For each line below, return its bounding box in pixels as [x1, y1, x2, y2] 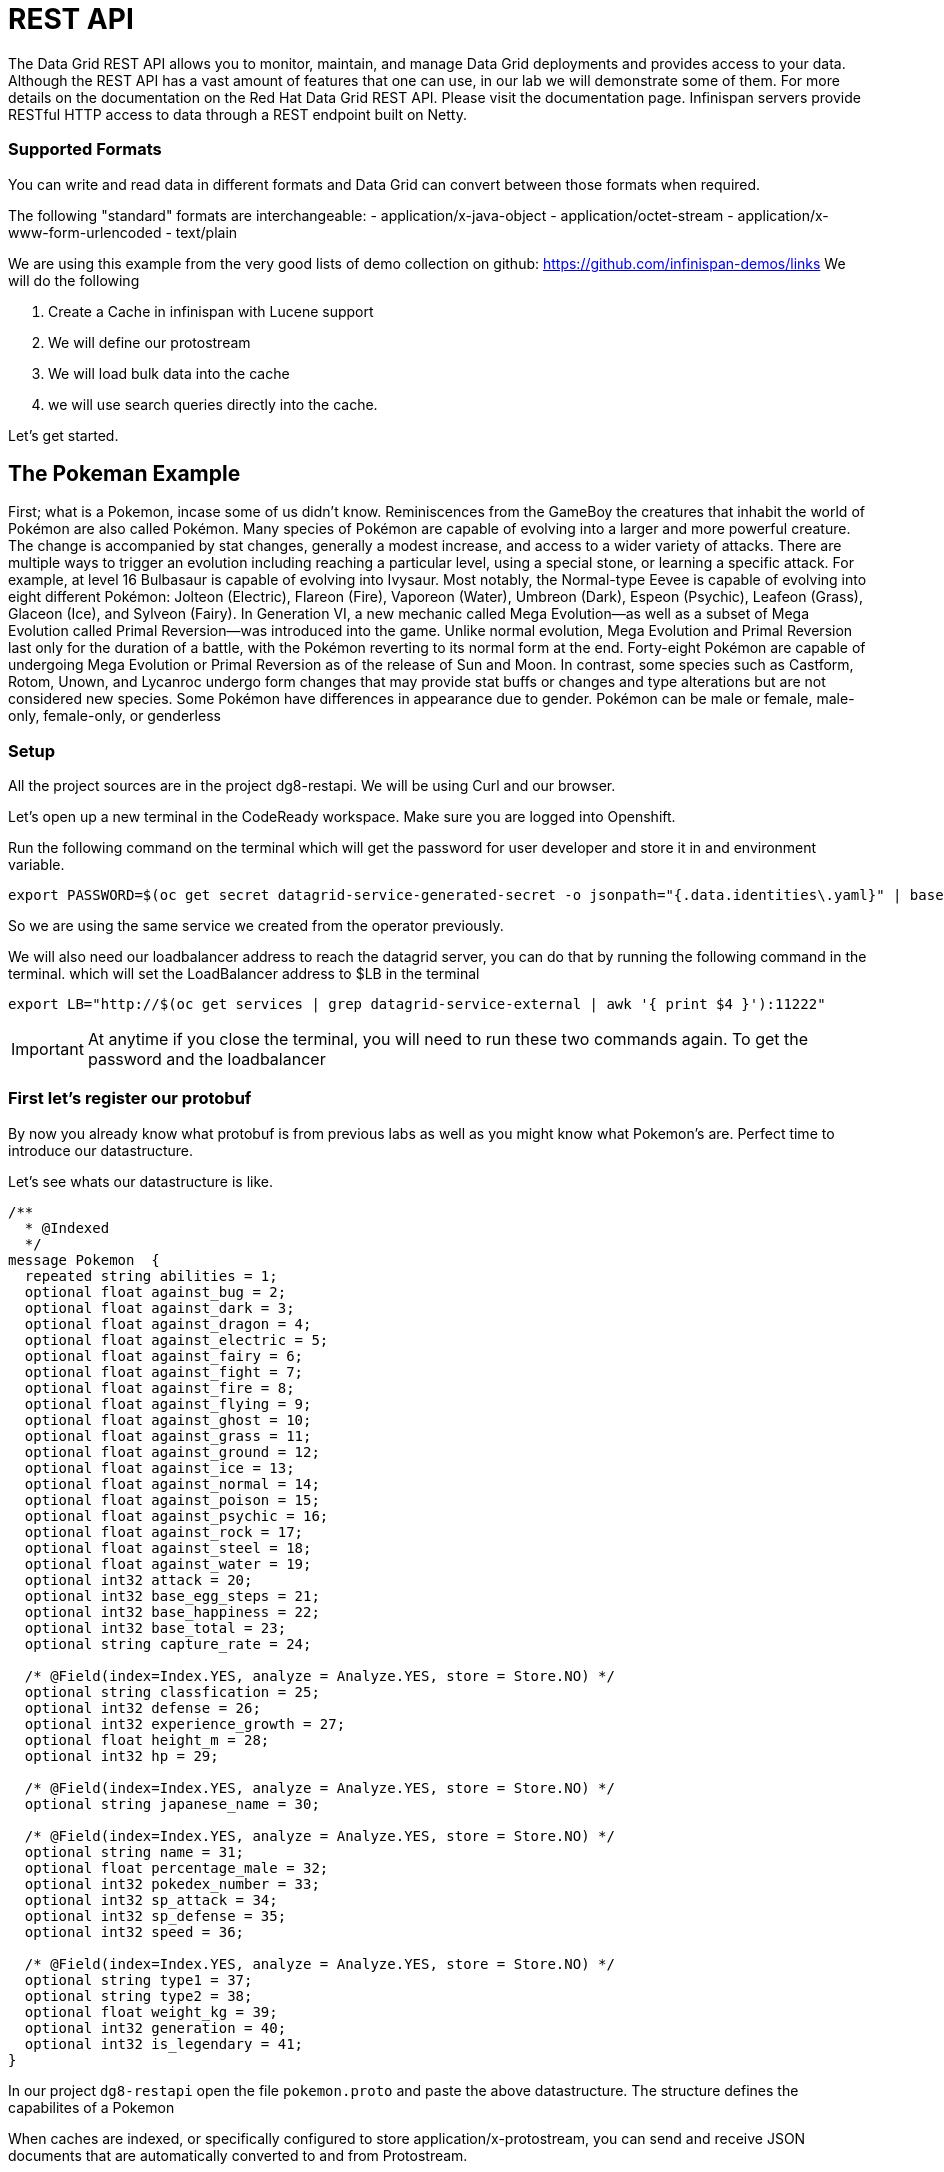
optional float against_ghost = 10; [24, 1411, 312, 1428]
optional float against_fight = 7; [24, 1363, 304, 1380]
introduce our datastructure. [8, 1141, 194, 1159]
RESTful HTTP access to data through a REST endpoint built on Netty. [8, 105, 467, 123]
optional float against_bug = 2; [24, 1283, 287, 1300]
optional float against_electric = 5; [24, 1331, 329, 1348]
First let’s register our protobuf [8, 1088, 252, 1109]
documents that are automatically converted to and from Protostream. [8, 2146, 468, 2164]
